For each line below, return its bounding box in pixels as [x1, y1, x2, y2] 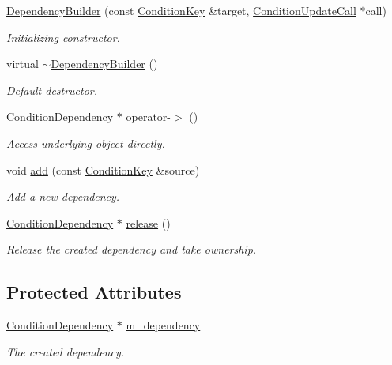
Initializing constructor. [6, 28, 120, 45]
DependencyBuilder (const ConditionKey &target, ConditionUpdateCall [6, 2, 356, 18]
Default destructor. [6, 81, 98, 98]
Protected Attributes [6, 280, 182, 304]
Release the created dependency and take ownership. [6, 241, 257, 258]
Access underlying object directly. [6, 134, 165, 151]
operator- [126, 108, 171, 125]
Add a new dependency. [6, 188, 120, 205]
